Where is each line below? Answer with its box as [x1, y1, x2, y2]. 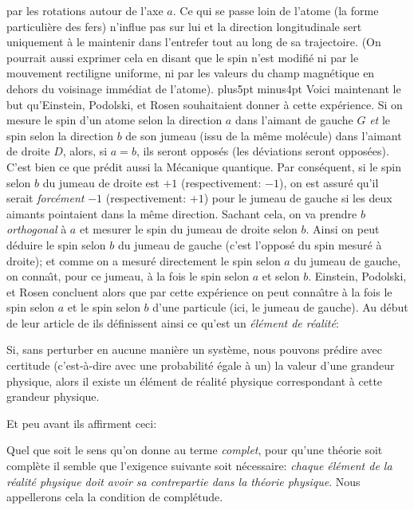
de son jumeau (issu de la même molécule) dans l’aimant [125, 127, 402, 143]
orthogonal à [6, 221, 67, 237]
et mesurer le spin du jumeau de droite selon [79, 221, 298, 237]
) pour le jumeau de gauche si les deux [203, 190, 392, 206]
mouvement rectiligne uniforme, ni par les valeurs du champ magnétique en [6, 65, 375, 81]
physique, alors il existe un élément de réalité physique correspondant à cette [6, 372, 383, 389]
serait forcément [6, 190, 85, 206]
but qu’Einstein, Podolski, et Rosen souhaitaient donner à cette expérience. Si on [6, 96, 403, 112]
